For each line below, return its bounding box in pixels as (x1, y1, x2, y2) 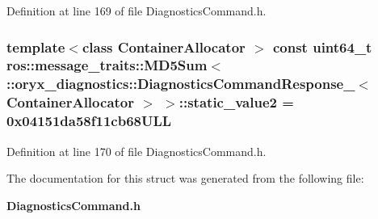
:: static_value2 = (178, 92, 294, 112)
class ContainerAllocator (82, 36, 246, 57)
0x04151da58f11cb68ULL (6, 111, 172, 131)
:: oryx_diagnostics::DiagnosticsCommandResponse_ (6, 74, 355, 94)
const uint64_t (272, 36, 372, 57)
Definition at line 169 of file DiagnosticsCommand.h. (6, 2, 267, 19)
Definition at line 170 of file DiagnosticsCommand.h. (6, 142, 267, 159)
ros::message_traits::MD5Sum (6, 55, 208, 75)
